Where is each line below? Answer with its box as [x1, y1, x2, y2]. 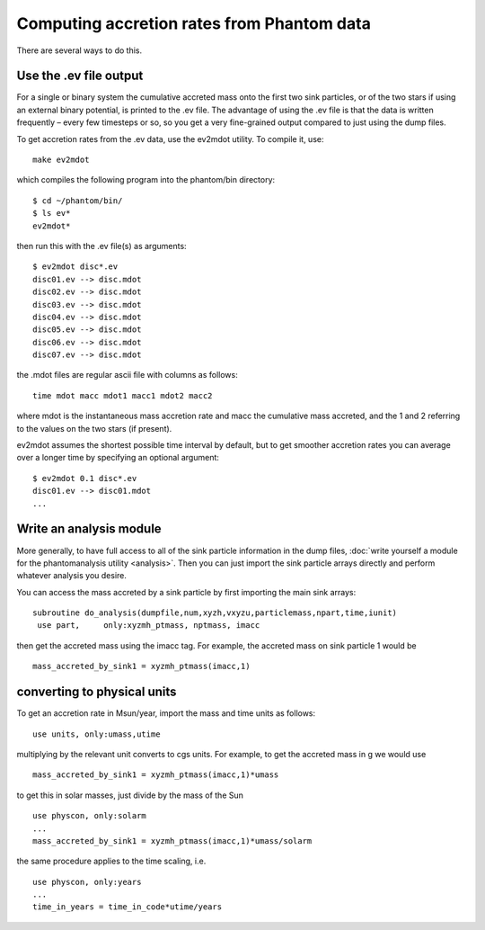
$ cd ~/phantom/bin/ [32, 195, 123, 206]
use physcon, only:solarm [32, 810, 147, 821]
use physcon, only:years [32, 877, 142, 887]
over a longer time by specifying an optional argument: [16, 452, 220, 463]
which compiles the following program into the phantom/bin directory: [16, 174, 276, 185]
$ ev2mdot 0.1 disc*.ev [32, 473, 137, 483]
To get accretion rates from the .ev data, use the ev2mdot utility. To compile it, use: [16, 133, 324, 144]
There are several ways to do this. [16, 45, 143, 56]
